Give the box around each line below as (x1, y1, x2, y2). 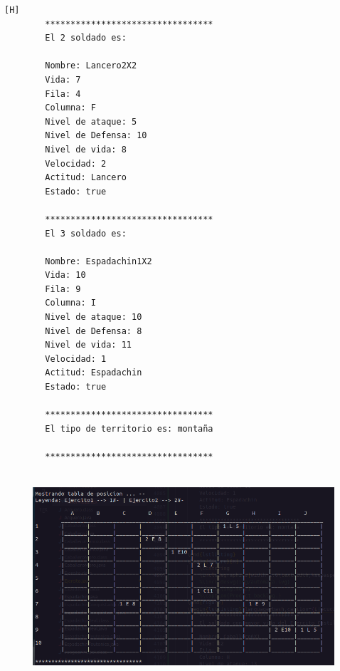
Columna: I (45, 298, 96, 308)
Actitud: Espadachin (45, 368, 142, 378)
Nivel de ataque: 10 (45, 312, 142, 323)
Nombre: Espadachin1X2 (45, 256, 152, 266)
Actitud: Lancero (45, 172, 127, 183)
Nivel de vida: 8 (45, 144, 127, 155)
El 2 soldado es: (45, 33, 127, 43)
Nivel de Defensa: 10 (45, 130, 147, 141)
